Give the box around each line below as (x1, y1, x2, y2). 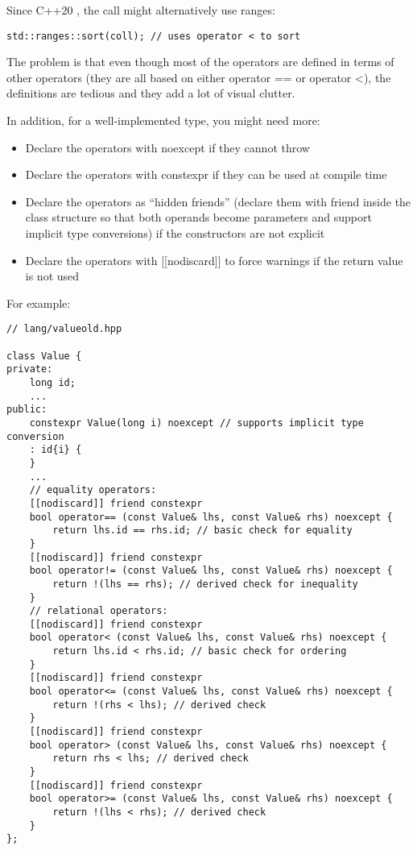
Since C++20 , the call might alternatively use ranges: (6, 2, 275, 18)
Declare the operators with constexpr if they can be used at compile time (25, 166, 387, 183)
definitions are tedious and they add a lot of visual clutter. (6, 85, 295, 102)
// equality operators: (29, 484, 157, 496)
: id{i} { (29, 444, 82, 456)
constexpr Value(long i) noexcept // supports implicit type (29, 417, 364, 429)
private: (6, 363, 53, 375)
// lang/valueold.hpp (6, 323, 122, 335)
